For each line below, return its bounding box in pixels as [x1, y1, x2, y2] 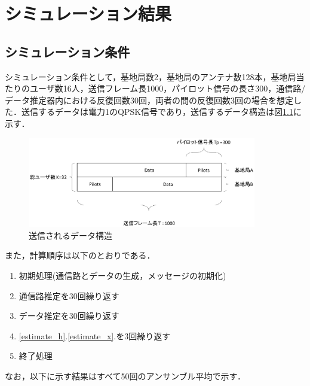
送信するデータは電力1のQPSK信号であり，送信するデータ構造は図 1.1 [21, 105, 293, 118]
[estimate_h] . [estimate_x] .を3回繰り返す [19, 329, 171, 342]
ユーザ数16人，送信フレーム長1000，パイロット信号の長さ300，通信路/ [29, 82, 306, 95]
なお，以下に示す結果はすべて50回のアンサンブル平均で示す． [5, 370, 245, 382]
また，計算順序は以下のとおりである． [5, 249, 155, 262]
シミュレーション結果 [5, 1, 171, 26]
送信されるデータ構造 [29, 229, 112, 241]
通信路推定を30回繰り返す [19, 289, 119, 302]
